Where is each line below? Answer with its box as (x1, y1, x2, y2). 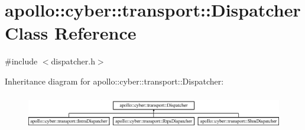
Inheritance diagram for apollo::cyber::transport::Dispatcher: (5, 74, 224, 87)
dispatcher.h (51, 55, 95, 67)
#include (5, 55, 38, 67)
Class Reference (5, 21, 137, 45)
